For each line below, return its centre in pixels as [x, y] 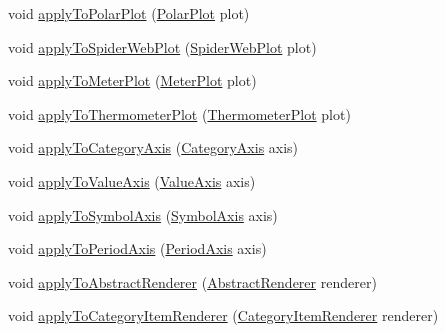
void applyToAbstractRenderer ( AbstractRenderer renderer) [192, 281]
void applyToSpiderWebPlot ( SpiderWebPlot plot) [162, 46]
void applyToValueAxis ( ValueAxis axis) [132, 180]
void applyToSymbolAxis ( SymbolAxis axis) [143, 214]
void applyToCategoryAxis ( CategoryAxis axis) [153, 147]
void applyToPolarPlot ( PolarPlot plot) [129, 13]
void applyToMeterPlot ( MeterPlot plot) [132, 80]
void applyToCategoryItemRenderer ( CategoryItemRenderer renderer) [223, 315]
